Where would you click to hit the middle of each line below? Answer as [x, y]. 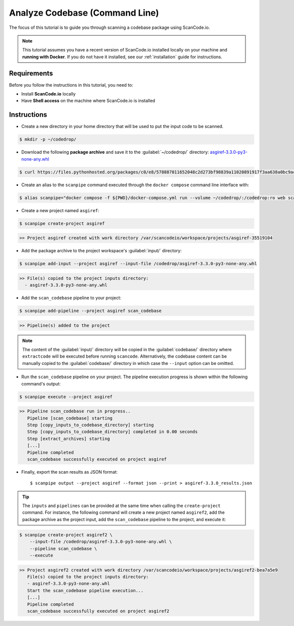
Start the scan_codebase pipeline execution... [86, 590]
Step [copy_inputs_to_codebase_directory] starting [90, 425]
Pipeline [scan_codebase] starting [70, 418]
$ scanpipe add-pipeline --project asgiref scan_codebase [90, 311]
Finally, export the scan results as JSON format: [69, 472]
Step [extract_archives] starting [69, 439]
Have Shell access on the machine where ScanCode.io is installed [88, 101]
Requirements [31, 73]
